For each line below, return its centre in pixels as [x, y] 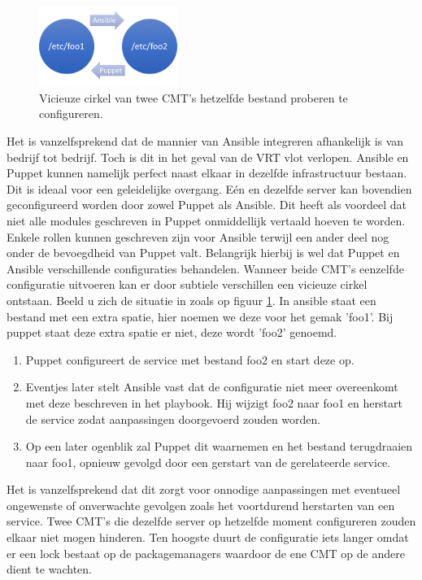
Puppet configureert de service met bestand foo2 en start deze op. [190, 359]
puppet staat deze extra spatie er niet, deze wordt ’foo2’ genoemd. [172, 332]
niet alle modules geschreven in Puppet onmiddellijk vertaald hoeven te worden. [206, 220]
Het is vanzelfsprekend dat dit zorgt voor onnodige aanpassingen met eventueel [204, 489]
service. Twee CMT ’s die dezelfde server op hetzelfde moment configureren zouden [211, 521]
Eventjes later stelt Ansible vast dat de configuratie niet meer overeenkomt [212, 387]
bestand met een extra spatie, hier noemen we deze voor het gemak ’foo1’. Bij [200, 316]
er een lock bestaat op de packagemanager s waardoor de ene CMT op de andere [206, 553]
